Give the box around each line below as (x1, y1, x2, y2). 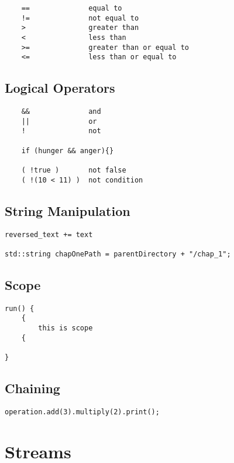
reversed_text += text (5, 230, 93, 239)
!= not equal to (21, 13, 139, 22)
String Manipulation (5, 201, 130, 219)
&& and (21, 107, 101, 116)
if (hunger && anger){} (21, 146, 114, 155)
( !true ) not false (21, 166, 126, 175)
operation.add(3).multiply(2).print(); (5, 407, 160, 416)
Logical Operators (5, 79, 115, 97)
